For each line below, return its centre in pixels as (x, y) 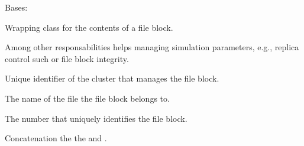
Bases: (16, 7)
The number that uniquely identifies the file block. (96, 118)
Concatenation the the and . (56, 138)
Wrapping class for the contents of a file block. (89, 27)
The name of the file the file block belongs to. (87, 98)
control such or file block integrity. (67, 58)
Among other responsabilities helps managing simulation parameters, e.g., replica (152, 47)
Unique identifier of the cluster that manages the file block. (112, 78)
